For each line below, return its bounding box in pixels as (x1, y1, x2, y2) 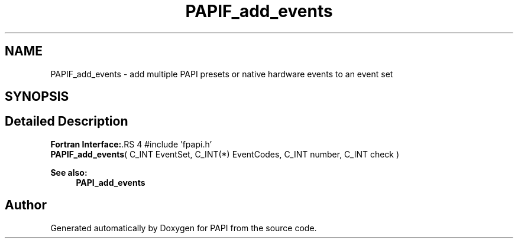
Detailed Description (5, 114, 128, 129)
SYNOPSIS (5, 89, 69, 104)
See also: (50, 167, 88, 178)
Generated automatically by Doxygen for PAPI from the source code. (50, 222, 317, 233)
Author (5, 198, 47, 213)
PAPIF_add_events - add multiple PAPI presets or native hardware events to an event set (50, 68, 393, 79)
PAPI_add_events (76, 177, 145, 188)
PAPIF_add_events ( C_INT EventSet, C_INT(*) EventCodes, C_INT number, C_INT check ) (50, 149, 400, 159)
